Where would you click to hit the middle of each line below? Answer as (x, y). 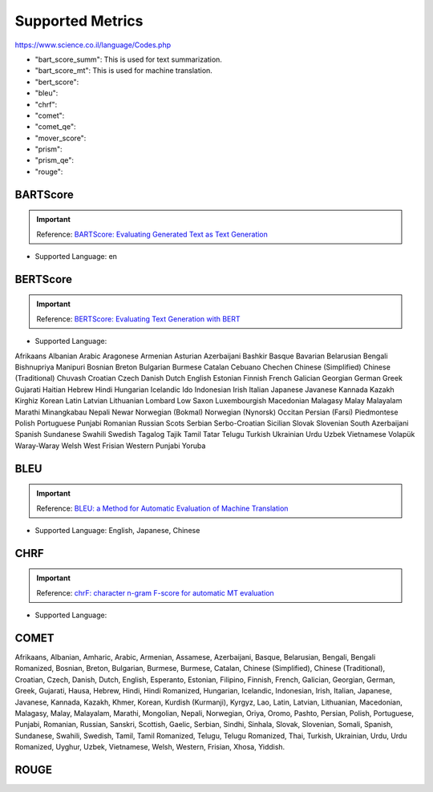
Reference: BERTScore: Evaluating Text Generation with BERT (138, 319)
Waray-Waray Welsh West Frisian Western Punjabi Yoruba (110, 446)
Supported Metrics (79, 21)
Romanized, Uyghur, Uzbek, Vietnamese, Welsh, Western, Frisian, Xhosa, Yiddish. (150, 747)
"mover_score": (61, 138)
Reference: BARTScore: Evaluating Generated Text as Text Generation (152, 234)
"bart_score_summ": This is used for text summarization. (128, 59)
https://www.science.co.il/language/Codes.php (93, 45)
